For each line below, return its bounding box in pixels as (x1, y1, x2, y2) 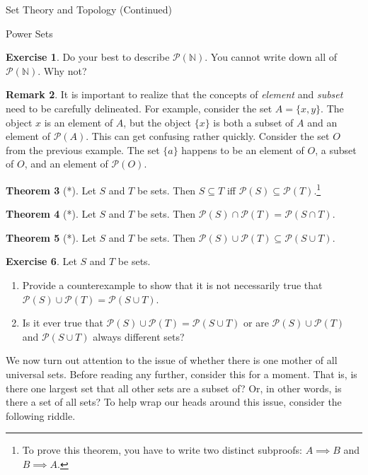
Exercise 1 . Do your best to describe (6, 49, 170, 64)
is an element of (44, 115, 113, 129)
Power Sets (6, 25, 53, 40)
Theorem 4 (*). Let (6, 206, 96, 221)
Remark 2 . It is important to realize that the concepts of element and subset (6, 87, 343, 102)
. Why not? (38, 63, 87, 78)
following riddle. (6, 408, 76, 423)
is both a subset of (213, 115, 294, 129)
